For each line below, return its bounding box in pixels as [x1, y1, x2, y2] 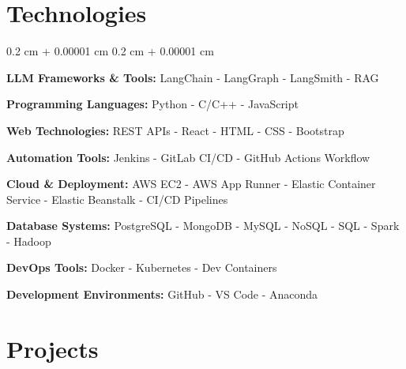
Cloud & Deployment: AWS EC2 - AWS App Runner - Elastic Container [6, 175, 376, 192]
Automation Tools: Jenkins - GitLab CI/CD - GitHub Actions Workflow [6, 149, 370, 165]
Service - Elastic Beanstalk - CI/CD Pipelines [6, 190, 228, 207]
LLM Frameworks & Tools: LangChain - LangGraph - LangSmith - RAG [6, 69, 379, 85]
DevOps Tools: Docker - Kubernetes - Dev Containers [6, 259, 277, 276]
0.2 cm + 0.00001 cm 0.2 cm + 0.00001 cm [6, 43, 214, 59]
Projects [6, 332, 99, 364]
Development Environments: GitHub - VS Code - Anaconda [6, 286, 318, 303]
